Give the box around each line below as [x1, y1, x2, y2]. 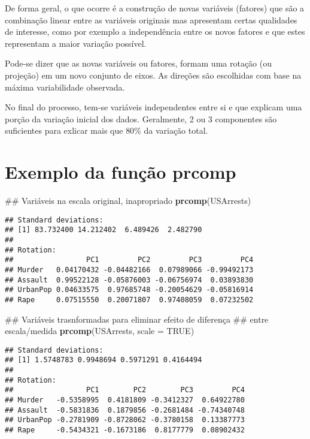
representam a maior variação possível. [5, 37, 147, 49]
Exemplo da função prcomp [5, 160, 236, 184]
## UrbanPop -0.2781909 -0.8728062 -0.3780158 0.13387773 [5, 416, 245, 425]
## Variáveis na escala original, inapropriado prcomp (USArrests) [5, 194, 251, 207]
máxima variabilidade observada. [5, 80, 125, 93]
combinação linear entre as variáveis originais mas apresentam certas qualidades [5, 13, 297, 26]
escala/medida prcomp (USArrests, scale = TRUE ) [5, 324, 194, 337]
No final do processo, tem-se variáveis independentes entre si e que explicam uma [5, 101, 302, 113]
